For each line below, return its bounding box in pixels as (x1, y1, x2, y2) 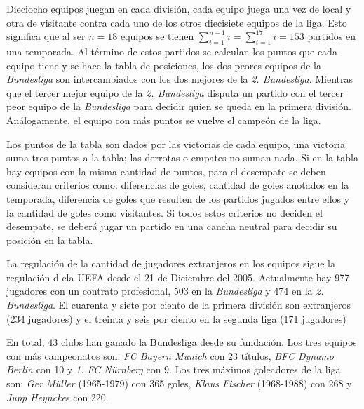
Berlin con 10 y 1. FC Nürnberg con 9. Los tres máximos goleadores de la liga (6, 362, 341, 377)
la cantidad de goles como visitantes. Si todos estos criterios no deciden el (6, 205, 323, 220)
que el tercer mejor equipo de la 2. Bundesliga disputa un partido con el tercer (6, 85, 344, 100)
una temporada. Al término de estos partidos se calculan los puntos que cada (6, 43, 337, 58)
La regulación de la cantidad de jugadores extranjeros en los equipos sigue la (6, 256, 335, 271)
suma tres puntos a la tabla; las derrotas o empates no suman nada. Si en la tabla (6, 150, 358, 165)
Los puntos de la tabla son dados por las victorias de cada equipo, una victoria (6, 136, 346, 151)
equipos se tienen (120, 29, 194, 43)
